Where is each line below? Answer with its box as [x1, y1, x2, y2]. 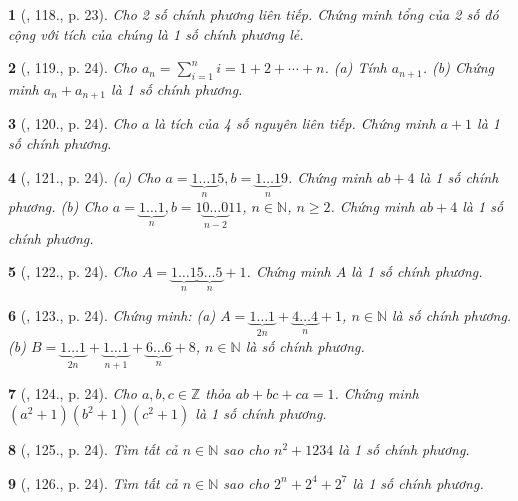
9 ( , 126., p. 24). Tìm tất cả [8, 472, 178, 493]
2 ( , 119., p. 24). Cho [8, 57, 137, 78]
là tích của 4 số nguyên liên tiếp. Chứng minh [154, 113, 436, 134]
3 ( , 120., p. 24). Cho [8, 113, 137, 134]
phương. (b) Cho [8, 196, 108, 217]
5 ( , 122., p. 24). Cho [8, 261, 137, 282]
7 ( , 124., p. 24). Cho [8, 383, 137, 404]
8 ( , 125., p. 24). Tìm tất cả [8, 439, 178, 459]
